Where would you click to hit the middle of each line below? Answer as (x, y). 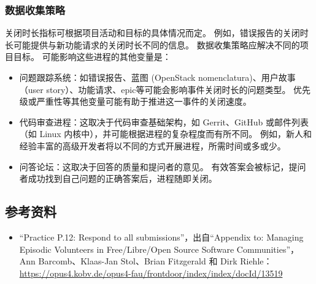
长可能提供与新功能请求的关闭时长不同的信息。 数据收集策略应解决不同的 (152, 44)
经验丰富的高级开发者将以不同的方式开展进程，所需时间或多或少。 (152, 145)
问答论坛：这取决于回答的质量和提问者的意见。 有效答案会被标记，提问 (163, 166)
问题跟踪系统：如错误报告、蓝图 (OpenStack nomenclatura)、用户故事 (157, 77)
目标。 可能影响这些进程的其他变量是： (92, 57)
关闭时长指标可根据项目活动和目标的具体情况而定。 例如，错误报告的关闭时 (157, 33)
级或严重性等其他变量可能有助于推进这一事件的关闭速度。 (135, 101)
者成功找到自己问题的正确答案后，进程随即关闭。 (118, 178)
